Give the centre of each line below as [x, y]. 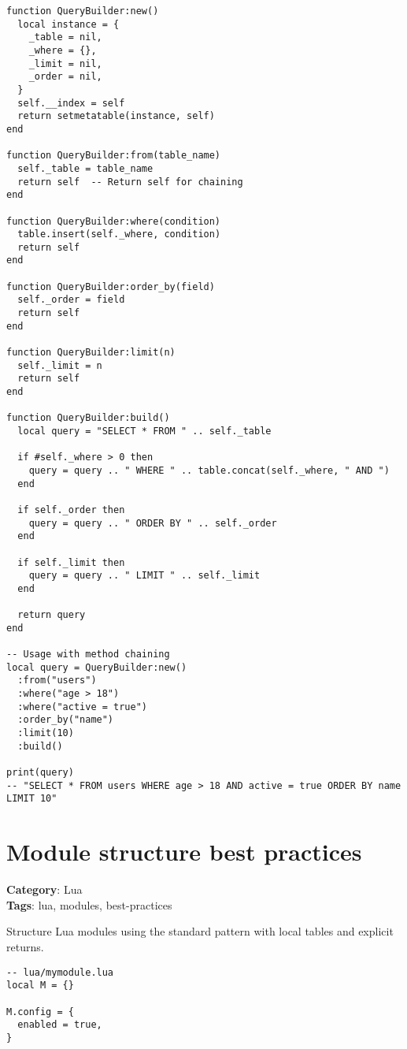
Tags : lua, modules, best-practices [89, 904]
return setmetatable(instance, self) [116, 116]
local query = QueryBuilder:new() [97, 667]
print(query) [40, 773]
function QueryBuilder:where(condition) [114, 221]
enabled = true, [60, 1025]
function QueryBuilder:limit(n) [91, 353]
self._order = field [71, 300]
